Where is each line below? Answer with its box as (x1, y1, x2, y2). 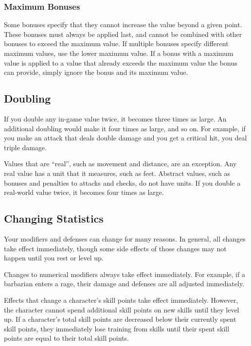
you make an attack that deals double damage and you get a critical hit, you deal (4, 133, 247, 143)
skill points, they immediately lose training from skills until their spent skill (4, 323, 230, 333)
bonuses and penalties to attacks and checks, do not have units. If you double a (4, 177, 241, 188)
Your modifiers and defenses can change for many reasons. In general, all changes (4, 233, 246, 243)
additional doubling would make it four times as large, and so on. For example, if (4, 123, 246, 133)
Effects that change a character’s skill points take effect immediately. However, (4, 294, 238, 305)
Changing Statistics (4, 211, 104, 226)
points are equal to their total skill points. (4, 333, 129, 343)
